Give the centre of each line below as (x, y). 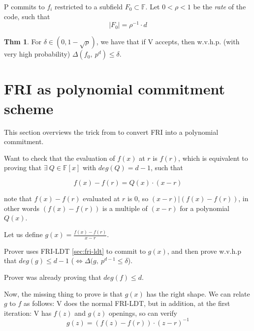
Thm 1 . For (23, 42)
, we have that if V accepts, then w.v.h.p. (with (168, 42)
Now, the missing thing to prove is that (63, 293)
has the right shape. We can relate (198, 293)
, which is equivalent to (213, 158)
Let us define (23, 234)
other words (22, 208)
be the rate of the (220, 6)
